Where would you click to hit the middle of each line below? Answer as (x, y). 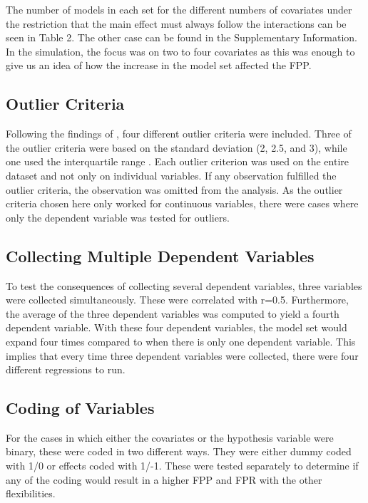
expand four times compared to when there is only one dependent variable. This (181, 341)
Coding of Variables (80, 408)
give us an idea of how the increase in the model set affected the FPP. (159, 65)
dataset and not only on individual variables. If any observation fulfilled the (171, 175)
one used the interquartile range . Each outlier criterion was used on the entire (177, 161)
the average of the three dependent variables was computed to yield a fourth (173, 313)
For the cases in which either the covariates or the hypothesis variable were (170, 437)
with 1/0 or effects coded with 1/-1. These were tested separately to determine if (182, 466)
